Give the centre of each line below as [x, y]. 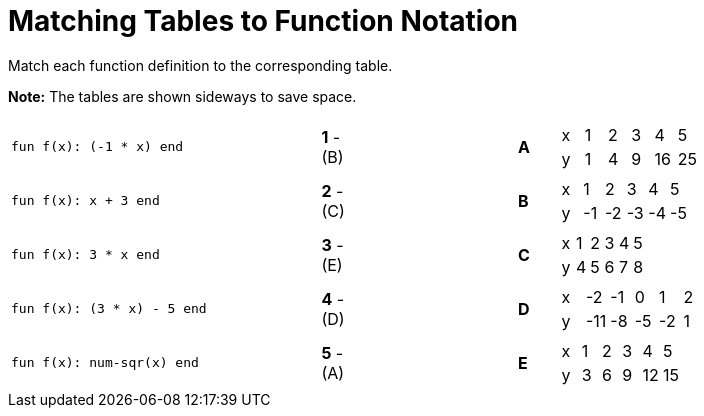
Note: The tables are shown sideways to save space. [182, 96]
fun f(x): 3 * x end [85, 255]
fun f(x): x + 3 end [85, 201]
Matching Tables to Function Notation [263, 21]
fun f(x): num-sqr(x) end [105, 363]
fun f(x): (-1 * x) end [97, 147]
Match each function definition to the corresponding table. [200, 65]
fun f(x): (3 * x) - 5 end [109, 309]
